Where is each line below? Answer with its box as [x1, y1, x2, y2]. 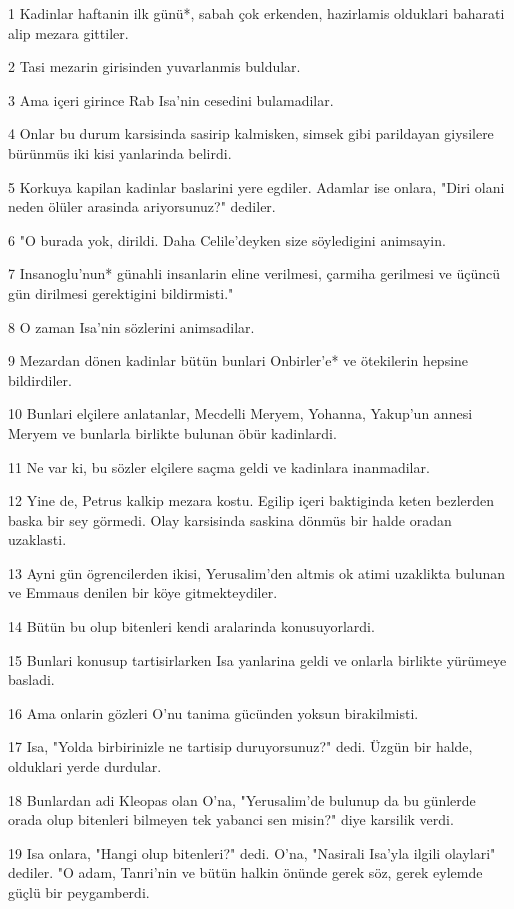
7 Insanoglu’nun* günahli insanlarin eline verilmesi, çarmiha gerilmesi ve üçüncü [8, 263, 501, 284]
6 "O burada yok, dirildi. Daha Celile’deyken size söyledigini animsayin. [8, 229, 446, 250]
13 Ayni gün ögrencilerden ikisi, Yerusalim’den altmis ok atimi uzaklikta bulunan [8, 562, 506, 583]
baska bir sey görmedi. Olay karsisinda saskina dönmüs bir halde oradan [8, 509, 452, 530]
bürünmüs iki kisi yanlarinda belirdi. [8, 142, 232, 163]
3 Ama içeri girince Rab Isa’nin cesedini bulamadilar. [8, 89, 334, 110]
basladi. [8, 669, 55, 690]
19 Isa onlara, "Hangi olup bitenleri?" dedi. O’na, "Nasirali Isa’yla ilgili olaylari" [8, 842, 496, 863]
